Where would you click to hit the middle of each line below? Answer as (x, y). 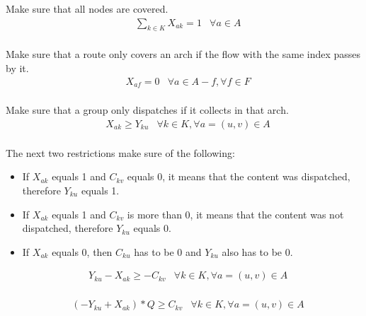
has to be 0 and (168, 251)
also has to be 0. (257, 251)
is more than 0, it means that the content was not (235, 214)
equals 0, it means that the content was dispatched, (239, 176)
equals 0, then (82, 251)
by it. (17, 68)
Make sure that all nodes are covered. (87, 8)
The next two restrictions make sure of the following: (120, 152)
